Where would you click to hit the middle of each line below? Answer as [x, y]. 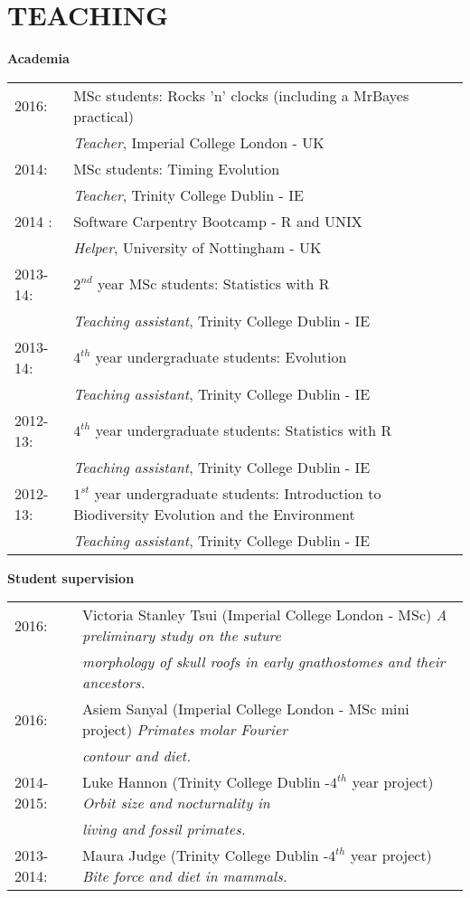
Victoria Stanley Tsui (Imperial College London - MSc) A [265, 615]
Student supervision [71, 577]
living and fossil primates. [164, 829]
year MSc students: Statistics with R [213, 284]
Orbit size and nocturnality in [176, 803]
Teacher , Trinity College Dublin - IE [188, 194]
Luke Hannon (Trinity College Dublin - [206, 782]
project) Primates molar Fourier [185, 730]
